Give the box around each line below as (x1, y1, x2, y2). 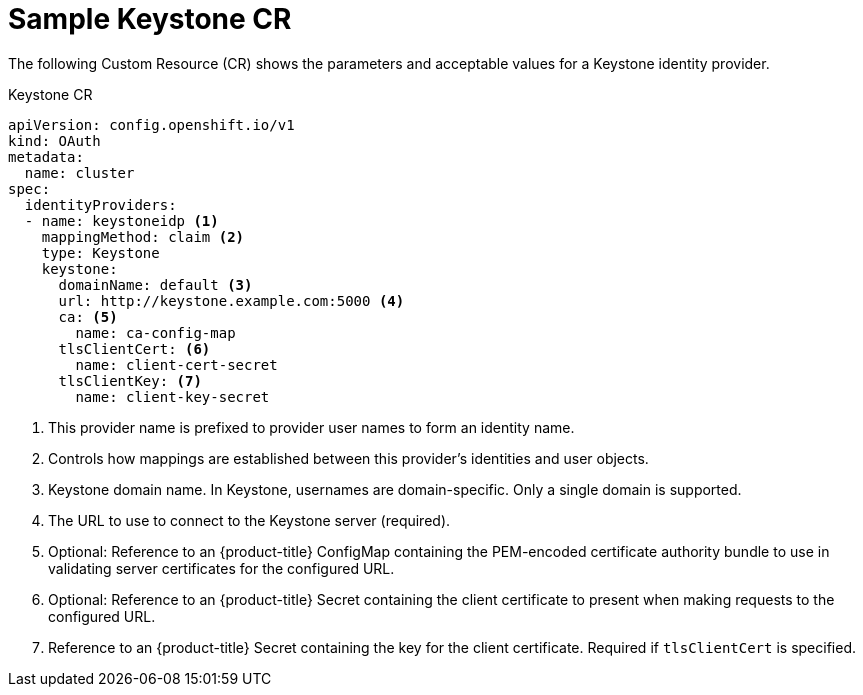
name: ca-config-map (75, 324, 236, 341)
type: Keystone (41, 244, 160, 261)
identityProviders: (24, 196, 177, 213)
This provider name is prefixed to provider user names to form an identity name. (48, 418, 575, 436)
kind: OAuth (8, 132, 101, 149)
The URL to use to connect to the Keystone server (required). (48, 511, 451, 529)
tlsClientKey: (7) (58, 372, 202, 389)
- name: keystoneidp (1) (24, 212, 219, 229)
